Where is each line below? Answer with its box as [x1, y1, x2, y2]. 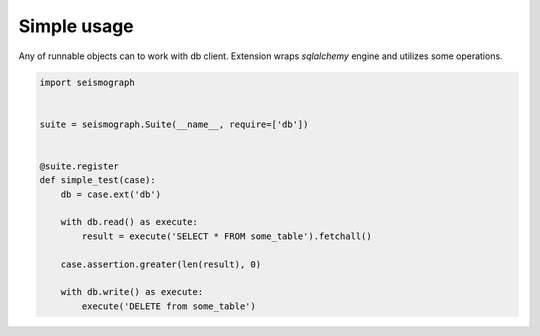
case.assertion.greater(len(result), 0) [60, 258, 262, 270]
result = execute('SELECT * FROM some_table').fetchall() [81, 230, 372, 242]
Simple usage [18, 15, 134, 37]
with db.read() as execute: [60, 216, 199, 228]
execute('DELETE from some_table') [81, 300, 257, 312]
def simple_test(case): [39, 175, 157, 186]
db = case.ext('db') [60, 188, 162, 200]
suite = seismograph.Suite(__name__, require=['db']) [39, 118, 309, 130]
